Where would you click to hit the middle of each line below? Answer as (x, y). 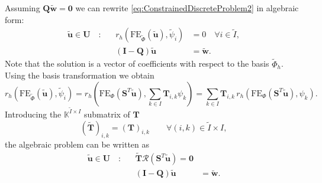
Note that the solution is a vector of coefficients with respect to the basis (137, 63)
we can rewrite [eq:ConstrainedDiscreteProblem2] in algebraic (187, 8)
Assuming (22, 8)
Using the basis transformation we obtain (80, 75)
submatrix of (107, 114)
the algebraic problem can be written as (77, 144)
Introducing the (33, 114)
